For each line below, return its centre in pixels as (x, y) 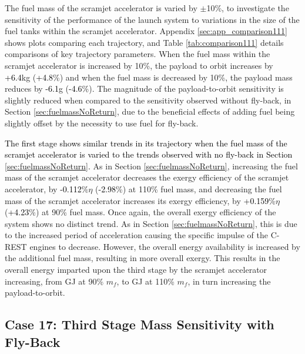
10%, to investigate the (248, 8)
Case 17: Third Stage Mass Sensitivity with (140, 324)
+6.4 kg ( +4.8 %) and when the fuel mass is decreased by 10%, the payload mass (149, 77)
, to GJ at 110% (145, 281)
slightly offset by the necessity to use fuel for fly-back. (102, 123)
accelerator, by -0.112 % (47, 188)
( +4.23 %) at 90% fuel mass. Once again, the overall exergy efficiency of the (140, 212)
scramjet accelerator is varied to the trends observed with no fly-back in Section (149, 154)
